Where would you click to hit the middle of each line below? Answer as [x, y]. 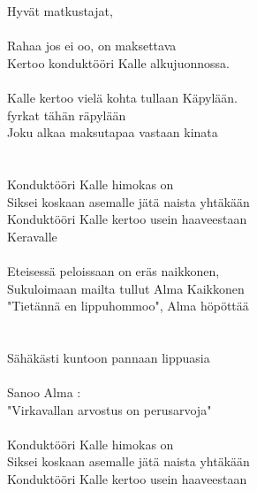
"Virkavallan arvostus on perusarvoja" [110, 409]
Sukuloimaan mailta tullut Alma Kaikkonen [126, 288]
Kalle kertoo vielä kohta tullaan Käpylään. [123, 97]
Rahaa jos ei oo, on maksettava [92, 46]
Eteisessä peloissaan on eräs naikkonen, [113, 270]
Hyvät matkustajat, [60, 11]
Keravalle [32, 236]
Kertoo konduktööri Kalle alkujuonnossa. [118, 62]
